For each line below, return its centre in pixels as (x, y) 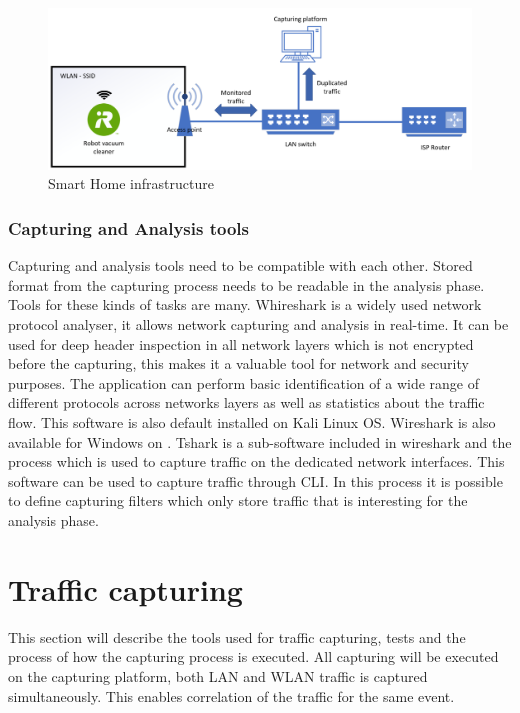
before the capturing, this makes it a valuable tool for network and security (238, 363)
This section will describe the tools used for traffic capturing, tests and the (237, 636)
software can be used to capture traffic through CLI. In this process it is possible (255, 480)
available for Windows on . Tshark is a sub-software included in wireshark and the (260, 441)
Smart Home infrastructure (131, 183)
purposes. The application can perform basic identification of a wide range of (243, 382)
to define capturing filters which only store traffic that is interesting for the (238, 500)
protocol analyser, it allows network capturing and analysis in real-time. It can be (258, 324)
